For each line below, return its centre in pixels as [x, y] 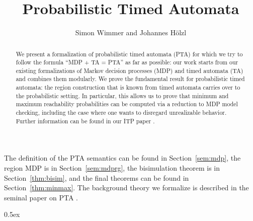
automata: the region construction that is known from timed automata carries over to [128, 87]
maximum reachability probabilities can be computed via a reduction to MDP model [127, 104]
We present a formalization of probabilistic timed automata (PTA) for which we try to [129, 54]
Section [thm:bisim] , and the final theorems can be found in [97, 177]
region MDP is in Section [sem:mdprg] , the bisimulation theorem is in [112, 168]
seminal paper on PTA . [41, 197]
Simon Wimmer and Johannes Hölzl [131, 32]
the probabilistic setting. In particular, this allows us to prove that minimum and [122, 95]
